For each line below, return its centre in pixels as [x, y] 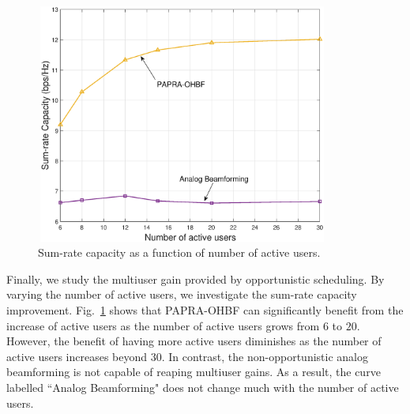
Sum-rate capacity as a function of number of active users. [179, 252]
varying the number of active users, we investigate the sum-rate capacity [182, 294]
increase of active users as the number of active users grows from [163, 325]
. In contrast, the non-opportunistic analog [265, 356]
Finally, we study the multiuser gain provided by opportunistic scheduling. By [196, 279]
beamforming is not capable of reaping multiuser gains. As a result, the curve [194, 372]
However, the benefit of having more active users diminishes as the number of [194, 341]
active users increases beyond [77, 356]
